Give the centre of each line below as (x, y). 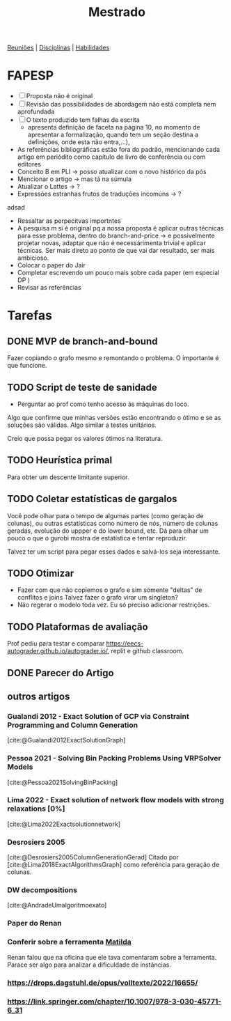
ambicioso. (33, 258)
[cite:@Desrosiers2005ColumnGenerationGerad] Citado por (93, 857)
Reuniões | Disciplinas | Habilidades (58, 48)
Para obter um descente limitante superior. (69, 477)
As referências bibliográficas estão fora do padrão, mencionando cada (119, 150)
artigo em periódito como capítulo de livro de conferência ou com (111, 157)
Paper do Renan (34, 923)
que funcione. (27, 366)
